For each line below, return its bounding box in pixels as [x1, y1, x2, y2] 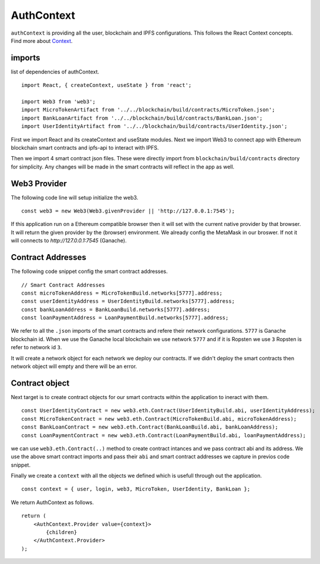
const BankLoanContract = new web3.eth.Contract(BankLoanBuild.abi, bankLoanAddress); [21, 424, 278, 431]
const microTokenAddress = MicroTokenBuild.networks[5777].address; [21, 289, 223, 296]
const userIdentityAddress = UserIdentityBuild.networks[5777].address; [21, 298, 235, 305]
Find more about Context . [11, 37, 73, 44]
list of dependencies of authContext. [11, 68, 100, 75]
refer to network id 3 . [11, 344, 62, 351]
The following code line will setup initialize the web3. [11, 194, 139, 201]
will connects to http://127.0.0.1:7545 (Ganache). [11, 237, 127, 244]
